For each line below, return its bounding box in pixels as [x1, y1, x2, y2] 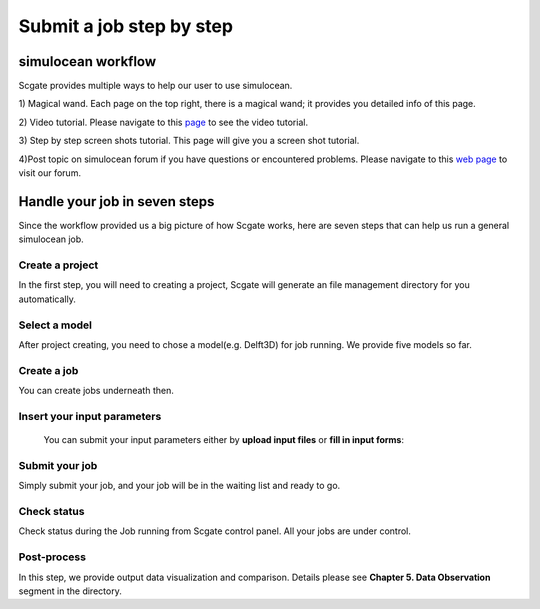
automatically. [18, 293, 77, 305]
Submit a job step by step [18, 15, 234, 37]
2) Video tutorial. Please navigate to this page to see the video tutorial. [18, 116, 309, 128]
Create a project [18, 258, 99, 272]
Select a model [18, 318, 92, 332]
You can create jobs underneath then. [18, 385, 174, 397]
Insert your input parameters [18, 409, 162, 423]
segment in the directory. [18, 585, 122, 597]
